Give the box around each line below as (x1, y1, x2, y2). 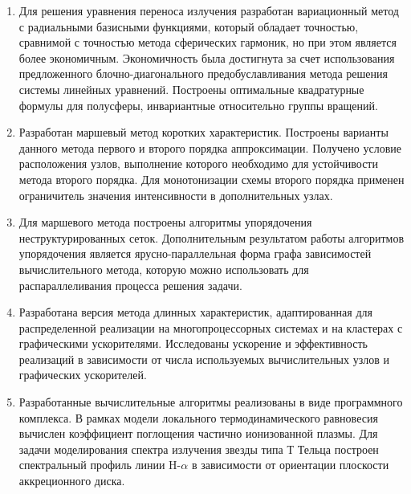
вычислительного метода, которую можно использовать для (18, 260, 309, 277)
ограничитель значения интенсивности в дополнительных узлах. (18, 186, 333, 203)
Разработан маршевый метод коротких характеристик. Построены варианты (18, 124, 389, 141)
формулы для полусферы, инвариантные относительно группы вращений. (18, 96, 378, 113)
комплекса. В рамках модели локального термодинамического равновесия (18, 409, 378, 426)
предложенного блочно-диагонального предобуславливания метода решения (18, 65, 388, 82)
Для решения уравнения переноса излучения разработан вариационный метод (18, 2, 399, 18)
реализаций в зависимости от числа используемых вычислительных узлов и (18, 350, 389, 367)
